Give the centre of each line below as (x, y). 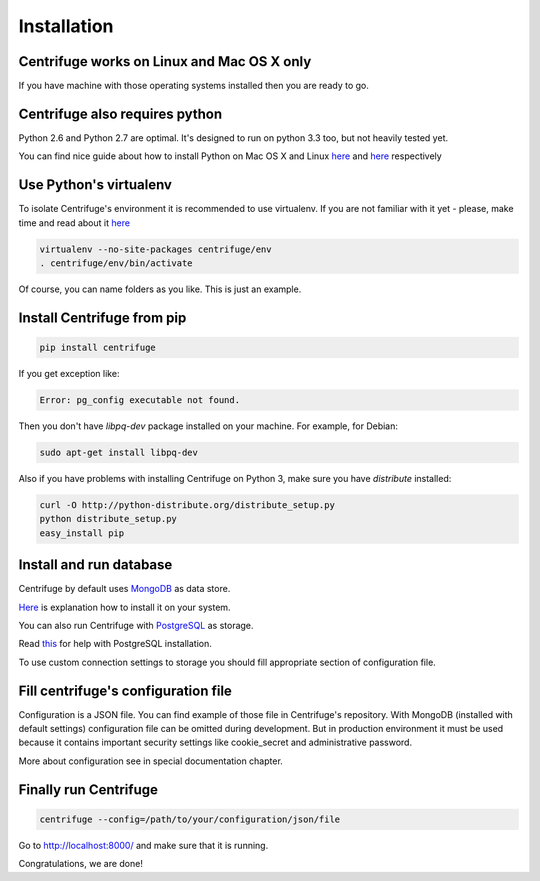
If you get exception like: (69, 373)
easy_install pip (82, 533)
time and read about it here (74, 222)
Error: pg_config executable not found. (139, 399)
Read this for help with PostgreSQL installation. (115, 644)
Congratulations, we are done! (81, 864)
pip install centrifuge (98, 348)
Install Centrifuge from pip (102, 317)
